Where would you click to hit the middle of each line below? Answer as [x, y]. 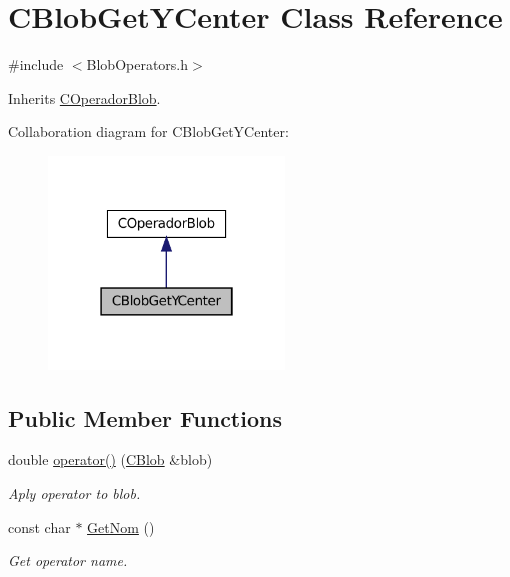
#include [36, 64]
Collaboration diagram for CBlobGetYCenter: [148, 131]
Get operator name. [68, 560]
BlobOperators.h [137, 64]
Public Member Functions [145, 417]
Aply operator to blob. [74, 492]
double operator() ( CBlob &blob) [110, 459]
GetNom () [121, 526]
